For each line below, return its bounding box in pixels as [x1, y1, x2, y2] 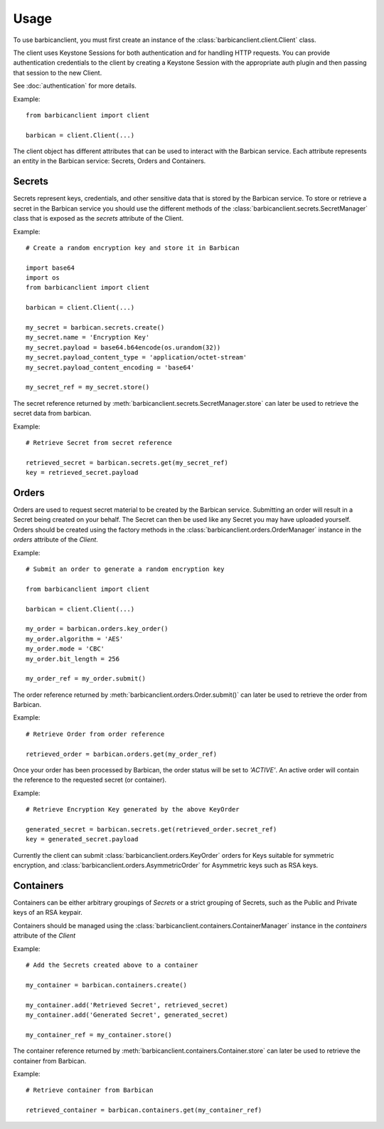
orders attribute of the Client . [13, 535, 99, 544]
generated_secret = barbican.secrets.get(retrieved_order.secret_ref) [26, 825, 277, 833]
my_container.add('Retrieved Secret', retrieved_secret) [26, 1001, 229, 1009]
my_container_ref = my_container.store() [26, 1031, 172, 1039]
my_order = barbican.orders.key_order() [26, 625, 169, 633]
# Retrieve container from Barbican [26, 1086, 154, 1094]
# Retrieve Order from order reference [26, 730, 165, 738]
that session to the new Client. [13, 68, 102, 77]
